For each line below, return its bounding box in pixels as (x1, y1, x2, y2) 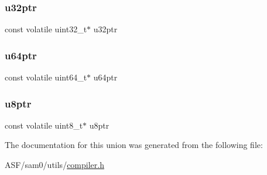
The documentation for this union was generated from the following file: (5, 139, 263, 151)
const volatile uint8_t (5, 119, 83, 131)
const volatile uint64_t (5, 71, 87, 83)
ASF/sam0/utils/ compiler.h (5, 159, 104, 171)
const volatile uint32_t (5, 23, 87, 35)
